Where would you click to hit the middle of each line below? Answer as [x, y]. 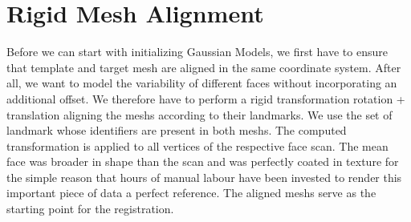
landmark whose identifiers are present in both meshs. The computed [177, 130]
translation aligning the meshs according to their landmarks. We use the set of [199, 114]
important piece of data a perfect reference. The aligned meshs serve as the [191, 193]
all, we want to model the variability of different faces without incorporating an [202, 83]
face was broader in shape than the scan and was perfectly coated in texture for [203, 161]
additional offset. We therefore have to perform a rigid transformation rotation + [206, 98]
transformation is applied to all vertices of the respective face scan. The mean [197, 145]
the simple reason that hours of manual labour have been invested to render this [204, 177]
